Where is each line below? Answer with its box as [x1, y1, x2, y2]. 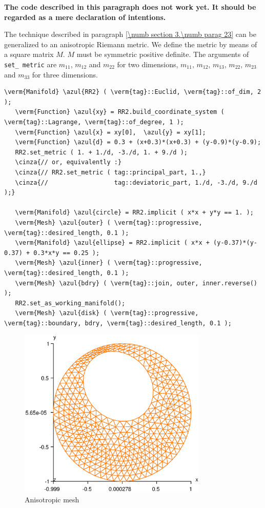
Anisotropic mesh [25, 494, 79, 504]
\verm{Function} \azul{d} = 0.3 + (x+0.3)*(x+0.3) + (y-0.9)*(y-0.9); [15, 139, 261, 146]
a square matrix [4, 49, 54, 60]
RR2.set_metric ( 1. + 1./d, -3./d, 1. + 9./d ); [15, 148, 188, 156]
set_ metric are [4, 58, 57, 69]
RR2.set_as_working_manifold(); [15, 299, 126, 307]
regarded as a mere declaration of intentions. [4, 11, 166, 22]
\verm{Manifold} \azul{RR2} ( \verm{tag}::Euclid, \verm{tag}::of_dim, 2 [4, 88, 261, 96]
